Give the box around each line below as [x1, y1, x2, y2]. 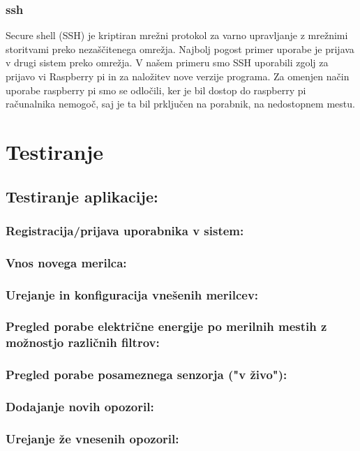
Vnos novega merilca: [6, 253, 127, 271]
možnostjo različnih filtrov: [6, 334, 160, 351]
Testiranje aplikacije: [6, 185, 158, 207]
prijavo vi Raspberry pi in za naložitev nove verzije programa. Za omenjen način [6, 69, 350, 83]
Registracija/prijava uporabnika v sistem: [6, 221, 244, 239]
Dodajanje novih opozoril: [6, 398, 154, 415]
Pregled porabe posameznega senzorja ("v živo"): [6, 366, 287, 383]
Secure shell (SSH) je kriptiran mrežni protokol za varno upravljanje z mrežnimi [6, 28, 348, 43]
